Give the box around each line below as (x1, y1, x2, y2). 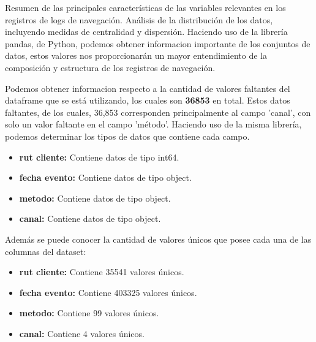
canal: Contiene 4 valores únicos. (19, 327, 145, 340)
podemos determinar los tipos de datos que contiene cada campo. (5, 129, 250, 142)
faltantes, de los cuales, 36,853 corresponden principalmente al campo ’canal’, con (5, 105, 311, 118)
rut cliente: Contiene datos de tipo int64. (19, 150, 179, 163)
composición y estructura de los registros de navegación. (5, 61, 216, 74)
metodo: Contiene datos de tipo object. (19, 191, 171, 204)
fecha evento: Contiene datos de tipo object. (19, 171, 192, 184)
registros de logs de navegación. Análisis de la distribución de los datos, (5, 13, 273, 26)
